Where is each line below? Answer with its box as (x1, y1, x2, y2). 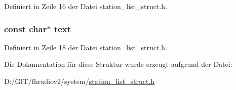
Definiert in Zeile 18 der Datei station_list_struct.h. (4, 42, 167, 52)
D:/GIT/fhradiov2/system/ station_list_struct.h (4, 76, 155, 86)
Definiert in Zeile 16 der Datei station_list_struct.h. (4, 1, 167, 11)
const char (4, 22, 47, 35)
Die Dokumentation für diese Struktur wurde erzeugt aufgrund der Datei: (4, 59, 232, 69)
